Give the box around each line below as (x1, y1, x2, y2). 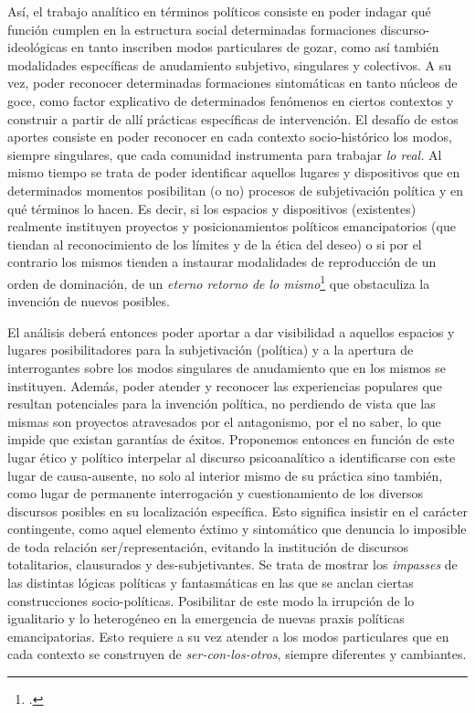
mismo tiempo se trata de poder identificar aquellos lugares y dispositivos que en (7, 163, 460, 182)
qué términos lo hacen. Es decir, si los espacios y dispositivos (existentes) (7, 198, 417, 218)
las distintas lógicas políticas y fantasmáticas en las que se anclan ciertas (7, 573, 414, 592)
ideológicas (7, 37, 68, 57)
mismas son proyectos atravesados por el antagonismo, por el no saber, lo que (7, 411, 441, 431)
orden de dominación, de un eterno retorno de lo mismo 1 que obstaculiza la (7, 271, 430, 293)
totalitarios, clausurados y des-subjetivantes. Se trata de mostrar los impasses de (7, 555, 458, 574)
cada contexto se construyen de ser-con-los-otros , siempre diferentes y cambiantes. (7, 644, 467, 664)
